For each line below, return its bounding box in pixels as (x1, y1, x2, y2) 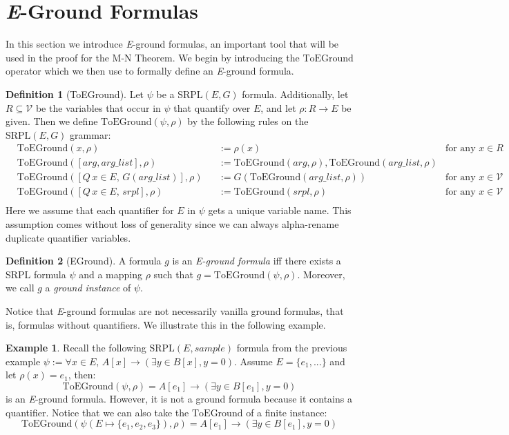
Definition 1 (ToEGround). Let (6, 86, 144, 101)
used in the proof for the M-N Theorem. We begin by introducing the (6, 50, 300, 64)
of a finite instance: (246, 405, 327, 419)
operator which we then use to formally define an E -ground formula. (6, 64, 294, 78)
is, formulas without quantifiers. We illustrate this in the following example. (6, 317, 326, 331)
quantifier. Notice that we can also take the (6, 405, 189, 419)
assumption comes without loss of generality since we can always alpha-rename (6, 217, 339, 231)
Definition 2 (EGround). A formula (6, 253, 162, 268)
